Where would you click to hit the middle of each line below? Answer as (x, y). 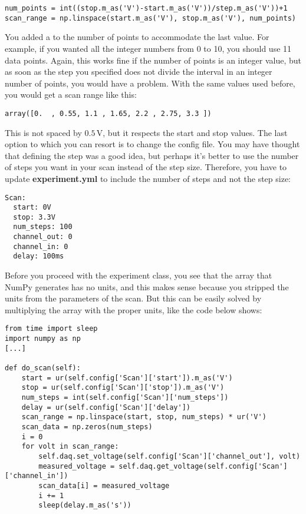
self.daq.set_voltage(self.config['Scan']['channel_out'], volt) (170, 456)
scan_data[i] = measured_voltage (104, 485)
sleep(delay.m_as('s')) (85, 505)
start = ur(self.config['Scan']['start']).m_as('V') (127, 378)
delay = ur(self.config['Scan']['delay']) (106, 407)
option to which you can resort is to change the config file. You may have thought (152, 144)
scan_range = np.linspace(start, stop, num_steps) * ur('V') (144, 417)
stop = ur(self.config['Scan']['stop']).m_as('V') (123, 388)
